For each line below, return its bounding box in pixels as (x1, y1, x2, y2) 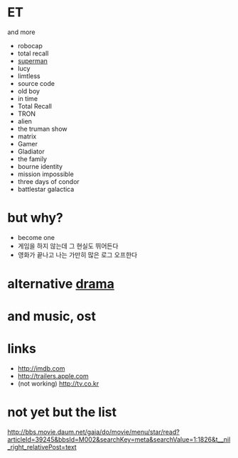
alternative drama (7, 276, 115, 292)
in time (17, 94, 38, 103)
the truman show (17, 124, 67, 133)
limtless (17, 72, 40, 80)
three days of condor (17, 177, 80, 185)
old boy (17, 87, 40, 95)
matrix (17, 132, 37, 141)
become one (17, 233, 55, 241)
